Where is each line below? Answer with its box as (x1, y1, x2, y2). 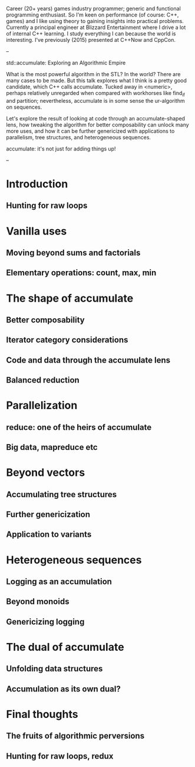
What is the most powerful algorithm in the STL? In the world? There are (6, 71, 181, 77)
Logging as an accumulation (6, 577, 112, 586)
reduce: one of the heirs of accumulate (6, 422, 152, 432)
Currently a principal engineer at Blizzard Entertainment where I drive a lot (6, 24, 186, 31)
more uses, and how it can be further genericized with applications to (6, 127, 175, 135)
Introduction (6, 177, 68, 191)
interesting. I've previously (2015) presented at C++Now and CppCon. (6, 37, 176, 43)
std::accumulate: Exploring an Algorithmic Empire (6, 59, 126, 66)
